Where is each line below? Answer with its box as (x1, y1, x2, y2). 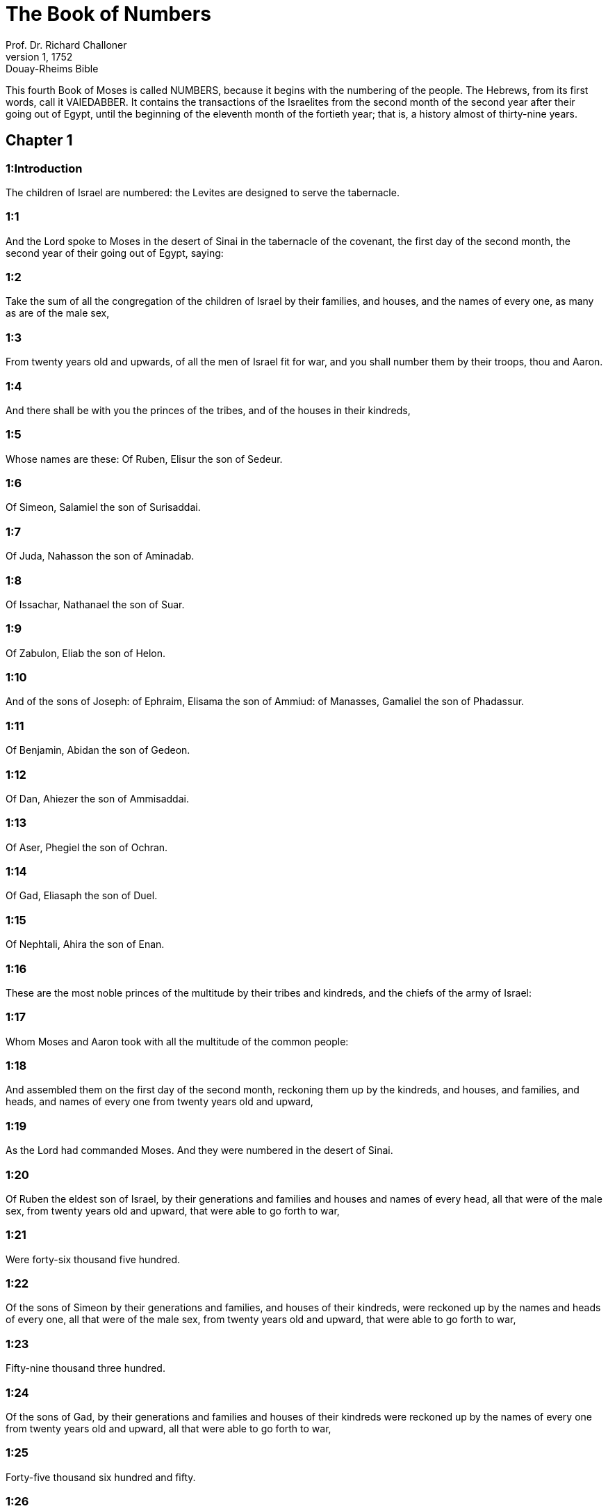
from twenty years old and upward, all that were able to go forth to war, (6, 1422, 331, 1434)
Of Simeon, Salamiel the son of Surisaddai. (6, 501, 201, 514)
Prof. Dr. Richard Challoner (6, 38, 127, 51)
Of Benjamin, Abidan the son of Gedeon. (6, 744, 190, 757)
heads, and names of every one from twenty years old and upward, (6, 1095, 313, 1108)
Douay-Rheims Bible (6, 62, 99, 74)
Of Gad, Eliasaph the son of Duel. (6, 889, 158, 902)
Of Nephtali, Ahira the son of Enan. (6, 938, 165, 951)
